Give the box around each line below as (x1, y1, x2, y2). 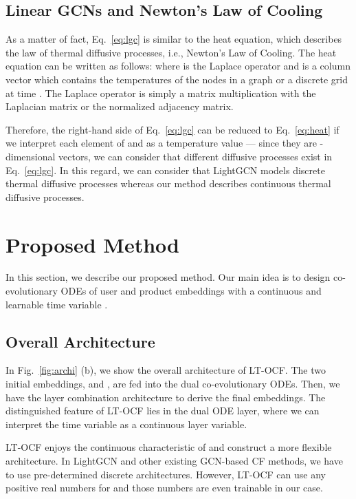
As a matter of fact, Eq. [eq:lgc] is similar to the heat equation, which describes (5, 32, 342, 46)
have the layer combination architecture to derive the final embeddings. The (5, 390, 326, 404)
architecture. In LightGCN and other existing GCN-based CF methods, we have (5, 454, 343, 467)
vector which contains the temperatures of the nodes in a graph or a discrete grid (5, 72, 348, 86)
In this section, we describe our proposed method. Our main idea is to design (5, 270, 331, 284)
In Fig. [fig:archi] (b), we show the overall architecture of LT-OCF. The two (5, 363, 326, 377)
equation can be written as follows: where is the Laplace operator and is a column (5, 59, 351, 73)
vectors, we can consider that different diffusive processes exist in (58, 149, 333, 163)
